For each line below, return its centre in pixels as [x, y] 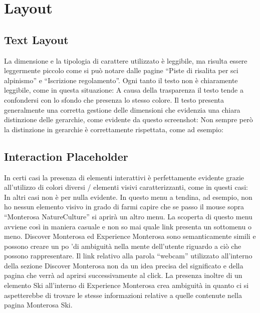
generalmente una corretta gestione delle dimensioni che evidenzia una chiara [122, 109]
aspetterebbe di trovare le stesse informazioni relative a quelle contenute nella [123, 295]
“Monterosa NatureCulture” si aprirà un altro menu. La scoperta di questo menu [128, 216]
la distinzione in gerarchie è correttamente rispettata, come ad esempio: [114, 129]
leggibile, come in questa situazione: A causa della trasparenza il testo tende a [124, 90]
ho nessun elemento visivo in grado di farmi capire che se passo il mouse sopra [124, 207]
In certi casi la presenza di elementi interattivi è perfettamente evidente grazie [124, 177]
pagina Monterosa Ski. [38, 305]
